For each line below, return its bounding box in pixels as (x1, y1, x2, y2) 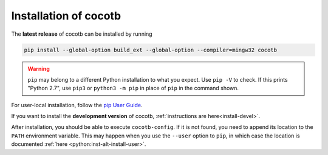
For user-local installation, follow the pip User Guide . (11, 101, 143, 108)
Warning (27, 65, 50, 72)
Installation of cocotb (11, 9, 121, 22)
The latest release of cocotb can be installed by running (11, 30, 152, 38)
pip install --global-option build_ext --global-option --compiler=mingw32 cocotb (24, 46, 278, 53)
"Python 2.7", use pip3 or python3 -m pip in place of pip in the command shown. (27, 85, 239, 92)
